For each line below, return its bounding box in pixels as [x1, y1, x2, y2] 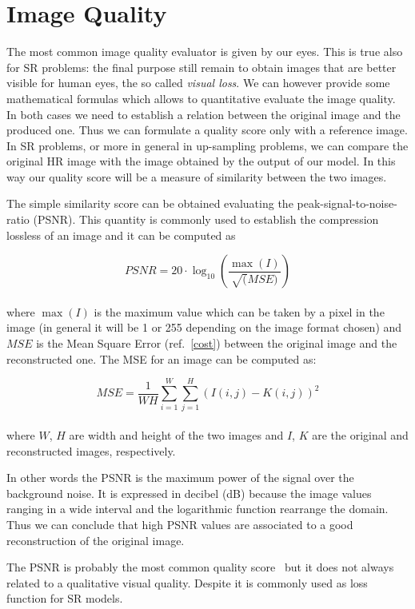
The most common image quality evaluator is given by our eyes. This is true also [6, 43, 403, 60]
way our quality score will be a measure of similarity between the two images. [6, 168, 387, 185]
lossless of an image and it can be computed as [6, 226, 236, 243]
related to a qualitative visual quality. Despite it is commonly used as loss [6, 574, 368, 591]
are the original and [312, 426, 409, 443]
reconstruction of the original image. [6, 531, 185, 548]
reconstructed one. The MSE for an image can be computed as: [6, 350, 317, 367]
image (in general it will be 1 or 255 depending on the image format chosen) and [6, 319, 402, 336]
